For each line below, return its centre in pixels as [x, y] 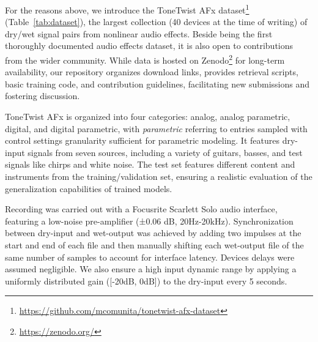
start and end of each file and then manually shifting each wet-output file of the [154, 245]
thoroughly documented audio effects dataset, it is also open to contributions [149, 46]
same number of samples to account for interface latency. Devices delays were [150, 257]
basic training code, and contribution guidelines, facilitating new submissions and [157, 84]
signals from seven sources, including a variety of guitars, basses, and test [165, 152]
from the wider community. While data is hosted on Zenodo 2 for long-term [145, 59]
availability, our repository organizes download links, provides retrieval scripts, [152, 72]
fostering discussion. [43, 96]
